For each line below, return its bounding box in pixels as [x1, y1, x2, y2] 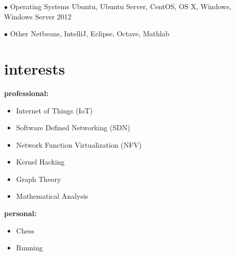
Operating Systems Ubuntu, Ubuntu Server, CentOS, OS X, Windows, [10, 1, 231, 11]
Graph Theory [16, 173, 61, 184]
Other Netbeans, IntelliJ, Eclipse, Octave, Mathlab [10, 28, 170, 39]
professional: [4, 87, 49, 98]
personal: [4, 208, 37, 219]
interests [4, 58, 65, 79]
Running [16, 242, 43, 253]
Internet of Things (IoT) [16, 105, 93, 115]
